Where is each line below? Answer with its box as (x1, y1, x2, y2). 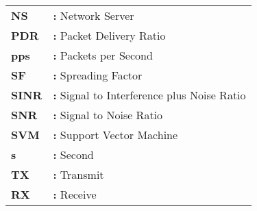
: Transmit (53, 166, 104, 182)
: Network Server (53, 8, 134, 23)
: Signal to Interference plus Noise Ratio (53, 87, 246, 103)
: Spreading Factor (53, 67, 143, 83)
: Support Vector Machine (53, 127, 178, 142)
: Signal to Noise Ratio (53, 107, 163, 123)
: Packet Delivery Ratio (53, 27, 166, 43)
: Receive (53, 186, 97, 202)
